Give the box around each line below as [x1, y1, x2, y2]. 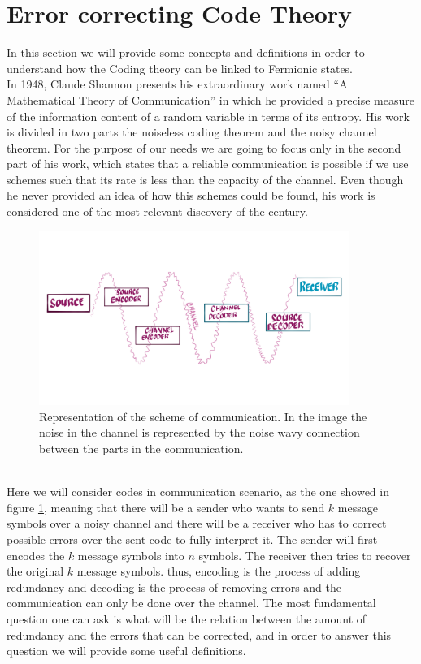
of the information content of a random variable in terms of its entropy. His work [7, 107, 410, 124]
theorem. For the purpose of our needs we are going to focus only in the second [7, 139, 401, 156]
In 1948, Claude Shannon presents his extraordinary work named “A [7, 75, 348, 93]
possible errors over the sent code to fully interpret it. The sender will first [7, 531, 378, 548]
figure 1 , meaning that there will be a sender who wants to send [7, 498, 325, 515]
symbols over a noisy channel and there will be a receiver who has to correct [7, 515, 387, 532]
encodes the [7, 546, 65, 563]
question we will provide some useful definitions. [7, 642, 246, 659]
